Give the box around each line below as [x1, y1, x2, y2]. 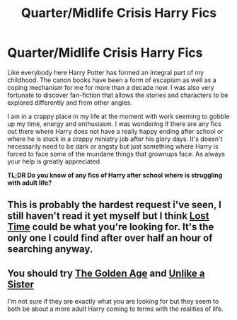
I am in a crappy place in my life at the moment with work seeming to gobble [7, 112, 230, 120]
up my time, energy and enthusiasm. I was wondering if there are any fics [7, 119, 221, 128]
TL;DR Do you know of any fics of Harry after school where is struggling [7, 171, 223, 179]
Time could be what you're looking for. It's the [7, 221, 214, 233]
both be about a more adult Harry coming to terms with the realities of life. [7, 304, 224, 313]
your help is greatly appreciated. [7, 157, 102, 166]
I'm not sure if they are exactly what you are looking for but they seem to [7, 297, 219, 306]
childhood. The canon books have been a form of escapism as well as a [7, 76, 217, 84]
